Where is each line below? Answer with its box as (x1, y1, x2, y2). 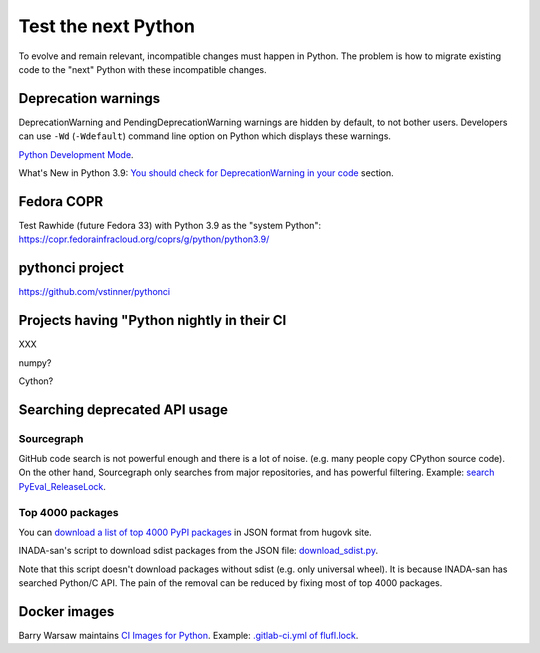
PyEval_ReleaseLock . (18, 480, 107, 492)
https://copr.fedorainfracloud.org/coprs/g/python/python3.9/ (18, 233, 270, 245)
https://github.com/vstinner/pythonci (18, 286, 171, 298)
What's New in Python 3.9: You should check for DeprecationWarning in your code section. (18, 167, 394, 179)
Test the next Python (18, 15, 195, 37)
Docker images (18, 603, 115, 620)
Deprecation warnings (18, 90, 161, 107)
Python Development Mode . (18, 148, 134, 160)
